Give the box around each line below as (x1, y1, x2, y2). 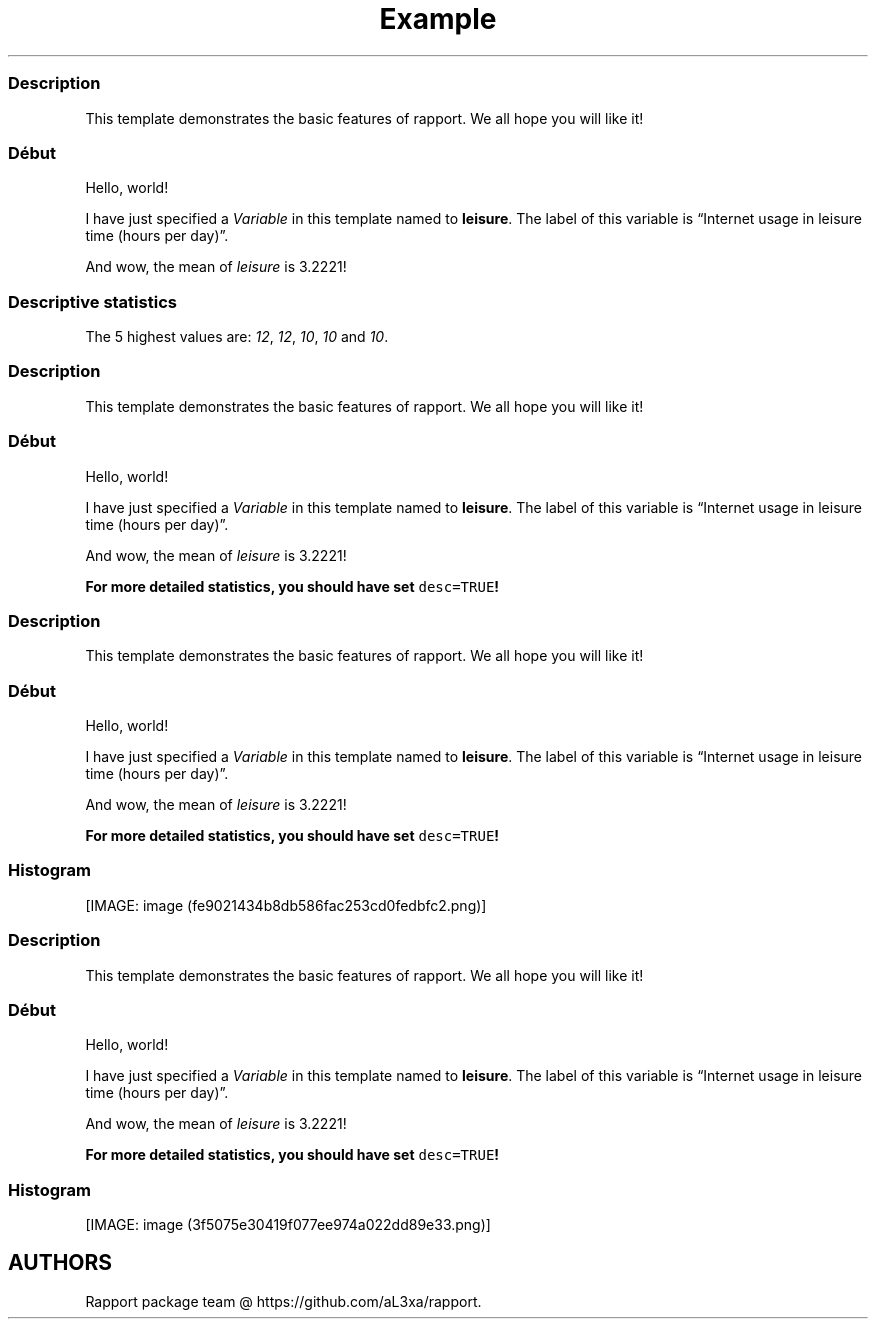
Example (379, 2, 497, 36)
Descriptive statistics (8, 291, 177, 312)
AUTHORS (8, 1250, 113, 1276)
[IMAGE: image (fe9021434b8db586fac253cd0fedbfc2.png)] (85, 896, 487, 914)
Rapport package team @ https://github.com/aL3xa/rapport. (85, 1292, 482, 1310)
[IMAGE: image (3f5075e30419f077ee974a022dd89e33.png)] (85, 1216, 491, 1233)
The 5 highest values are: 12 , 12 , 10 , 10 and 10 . (85, 328, 389, 345)
